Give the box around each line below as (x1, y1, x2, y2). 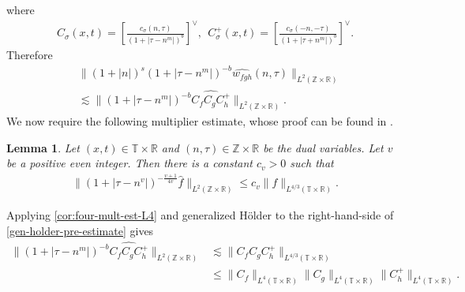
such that (290, 155, 334, 171)
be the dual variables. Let (263, 139, 384, 155)
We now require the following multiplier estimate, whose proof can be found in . (6, 113, 393, 129)
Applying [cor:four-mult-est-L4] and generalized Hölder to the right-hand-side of (6, 207, 394, 223)
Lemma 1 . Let (6, 139, 80, 155)
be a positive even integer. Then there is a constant (6, 155, 253, 171)
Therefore (6, 47, 53, 63)
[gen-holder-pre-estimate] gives (6, 222, 154, 238)
